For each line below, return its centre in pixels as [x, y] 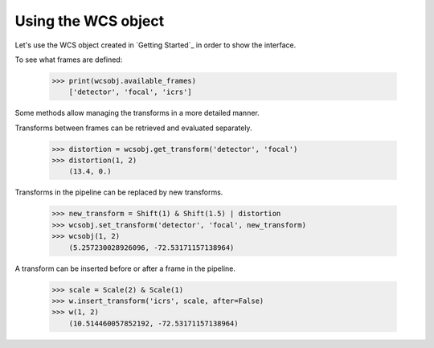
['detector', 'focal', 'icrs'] [130, 92]
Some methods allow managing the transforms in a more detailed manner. [137, 113]
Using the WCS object [90, 21]
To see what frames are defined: [69, 59]
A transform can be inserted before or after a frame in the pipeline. [125, 268]
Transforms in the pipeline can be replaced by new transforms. [119, 192]
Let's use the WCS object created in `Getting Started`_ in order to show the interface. [156, 45]
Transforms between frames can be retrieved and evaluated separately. [133, 128]
